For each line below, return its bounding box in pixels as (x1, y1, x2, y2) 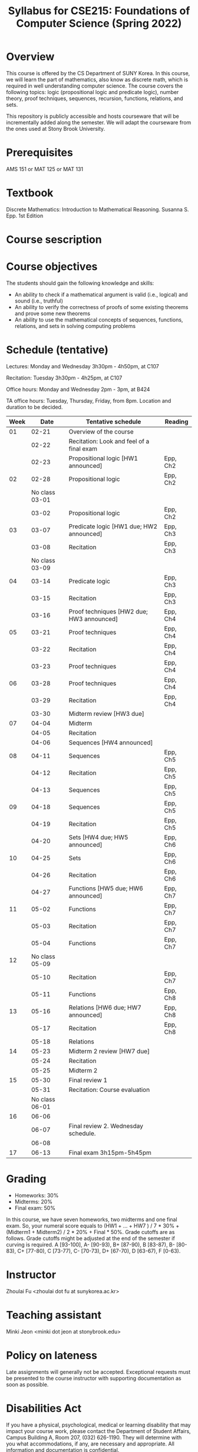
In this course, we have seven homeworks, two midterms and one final (6, 1216, 178, 1223)
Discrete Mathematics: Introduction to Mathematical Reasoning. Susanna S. (6, 205, 189, 213)
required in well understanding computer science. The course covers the (6, 82, 183, 89)
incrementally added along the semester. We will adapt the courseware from (6, 118, 192, 126)
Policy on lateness (6, 1348, 97, 1362)
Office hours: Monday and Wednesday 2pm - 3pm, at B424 (6, 386, 150, 393)
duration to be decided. (6, 403, 63, 410)
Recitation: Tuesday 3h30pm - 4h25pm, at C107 (6, 374, 123, 381)
